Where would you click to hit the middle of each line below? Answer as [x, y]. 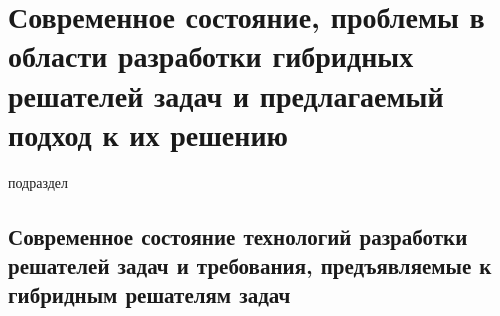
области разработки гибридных [211, 55]
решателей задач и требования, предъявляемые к [250, 265]
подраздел [38, 181]
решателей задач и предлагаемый [226, 94]
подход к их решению [148, 133]
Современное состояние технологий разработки [238, 235]
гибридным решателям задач [149, 294]
